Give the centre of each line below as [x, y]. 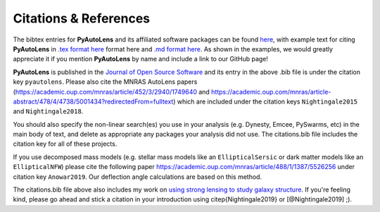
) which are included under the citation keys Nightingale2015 [265, 101]
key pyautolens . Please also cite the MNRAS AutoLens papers [105, 82]
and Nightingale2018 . [48, 111]
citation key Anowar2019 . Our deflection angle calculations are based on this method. [138, 177]
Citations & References [82, 18]
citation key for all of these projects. [65, 144]
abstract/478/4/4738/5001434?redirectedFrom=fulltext [93, 101]
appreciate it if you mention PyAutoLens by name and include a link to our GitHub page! [141, 59]
